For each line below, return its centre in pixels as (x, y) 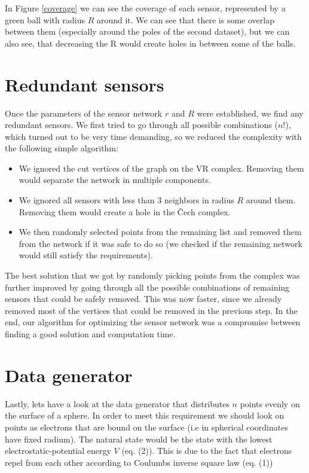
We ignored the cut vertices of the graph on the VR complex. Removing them (161, 168)
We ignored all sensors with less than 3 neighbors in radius (126, 200)
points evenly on (270, 403)
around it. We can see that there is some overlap (185, 19)
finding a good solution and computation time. (90, 334)
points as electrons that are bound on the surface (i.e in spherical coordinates (146, 427)
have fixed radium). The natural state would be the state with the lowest (139, 439)
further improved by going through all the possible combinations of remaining (147, 287)
